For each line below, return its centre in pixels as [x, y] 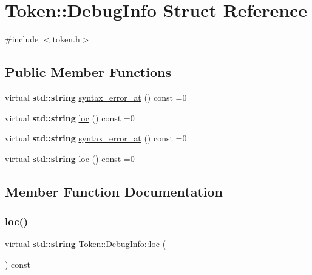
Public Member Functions [88, 72]
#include [22, 39]
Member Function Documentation [114, 191]
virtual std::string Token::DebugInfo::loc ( [86, 244]
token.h [66, 39]
